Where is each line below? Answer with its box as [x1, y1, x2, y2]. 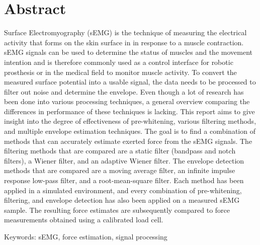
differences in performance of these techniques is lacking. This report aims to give [4, 106, 255, 116]
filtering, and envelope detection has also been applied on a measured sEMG [4, 195, 240, 205]
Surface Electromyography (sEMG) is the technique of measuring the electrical [4, 27, 247, 38]
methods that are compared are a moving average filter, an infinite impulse [4, 165, 235, 176]
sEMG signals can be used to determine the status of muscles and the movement [4, 47, 252, 57]
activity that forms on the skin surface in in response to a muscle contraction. [4, 37, 244, 47]
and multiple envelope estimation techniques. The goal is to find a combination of [4, 126, 255, 136]
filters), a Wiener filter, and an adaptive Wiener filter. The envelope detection [4, 155, 244, 166]
